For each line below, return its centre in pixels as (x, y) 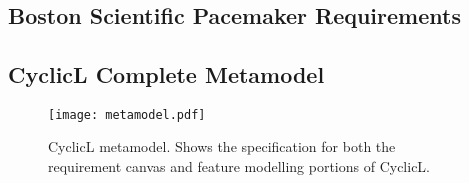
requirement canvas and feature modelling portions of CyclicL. (239, 166)
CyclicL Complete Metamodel (166, 73)
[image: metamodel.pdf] (127, 114)
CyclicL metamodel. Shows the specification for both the (222, 146)
